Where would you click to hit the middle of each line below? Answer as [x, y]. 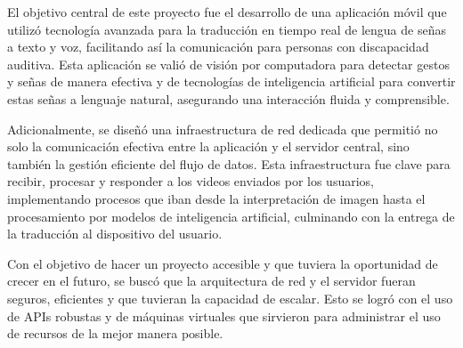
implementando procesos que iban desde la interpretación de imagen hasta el [216, 198]
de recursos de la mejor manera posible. [115, 333]
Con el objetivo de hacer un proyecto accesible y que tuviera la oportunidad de [223, 263]
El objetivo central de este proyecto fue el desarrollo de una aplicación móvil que [227, 12]
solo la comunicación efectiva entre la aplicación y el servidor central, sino [208, 146]
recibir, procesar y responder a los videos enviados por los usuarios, [191, 181]
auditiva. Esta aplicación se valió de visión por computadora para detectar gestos [228, 64]
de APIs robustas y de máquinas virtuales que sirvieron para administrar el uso [224, 316]
